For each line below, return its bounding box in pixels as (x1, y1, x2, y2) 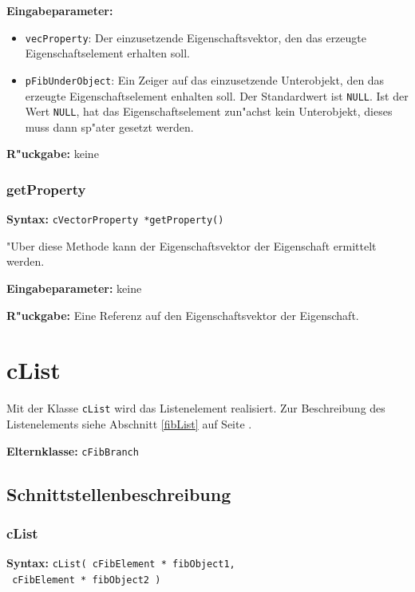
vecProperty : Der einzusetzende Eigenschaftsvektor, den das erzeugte (25, 29, 366, 45)
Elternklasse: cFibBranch (6, 442, 139, 459)
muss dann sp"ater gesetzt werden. (25, 118, 194, 135)
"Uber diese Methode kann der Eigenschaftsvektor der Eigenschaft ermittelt (6, 237, 377, 254)
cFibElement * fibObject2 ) (12, 574, 161, 586)
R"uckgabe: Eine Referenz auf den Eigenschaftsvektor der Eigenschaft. (6, 306, 359, 323)
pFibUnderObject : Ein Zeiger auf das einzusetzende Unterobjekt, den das (25, 71, 385, 88)
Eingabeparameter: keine (6, 280, 142, 297)
